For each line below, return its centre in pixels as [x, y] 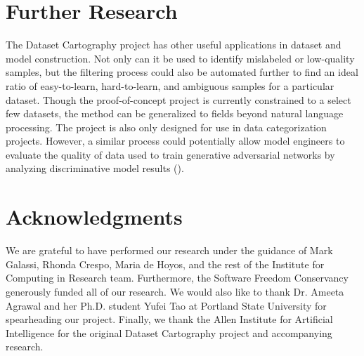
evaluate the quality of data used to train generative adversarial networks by [170, 154]
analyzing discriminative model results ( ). [95, 168]
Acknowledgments [94, 217]
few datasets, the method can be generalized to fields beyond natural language [175, 113]
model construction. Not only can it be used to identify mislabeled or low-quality [180, 58]
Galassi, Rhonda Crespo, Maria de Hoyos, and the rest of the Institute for [165, 264]
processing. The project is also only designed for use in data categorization [166, 127]
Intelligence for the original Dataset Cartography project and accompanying [169, 332]
